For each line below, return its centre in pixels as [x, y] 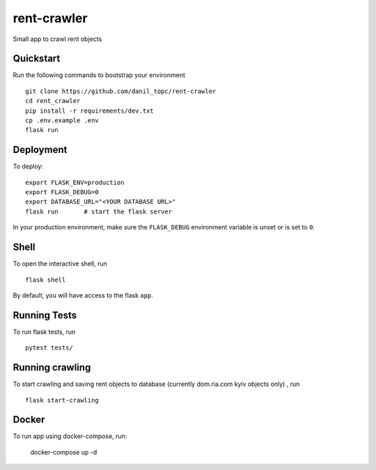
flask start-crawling [62, 400]
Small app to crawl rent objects [57, 39]
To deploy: [28, 166]
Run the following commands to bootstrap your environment [99, 75]
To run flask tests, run [44, 332]
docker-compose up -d [64, 452]
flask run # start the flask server [99, 211]
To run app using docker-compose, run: [70, 436]
